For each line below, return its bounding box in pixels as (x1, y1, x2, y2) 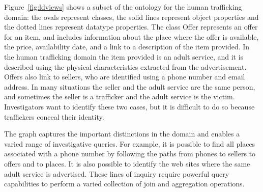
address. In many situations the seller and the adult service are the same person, (4, 81, 255, 92)
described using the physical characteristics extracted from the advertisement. (4, 61, 247, 72)
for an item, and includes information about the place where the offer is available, (4, 31, 259, 42)
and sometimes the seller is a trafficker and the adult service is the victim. (4, 91, 235, 102)
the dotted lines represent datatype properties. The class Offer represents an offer (4, 21, 258, 32)
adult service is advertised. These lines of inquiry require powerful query (4, 168, 229, 179)
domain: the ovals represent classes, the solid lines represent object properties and (4, 11, 259, 22)
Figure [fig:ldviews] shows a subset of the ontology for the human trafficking (4, 2, 242, 12)
